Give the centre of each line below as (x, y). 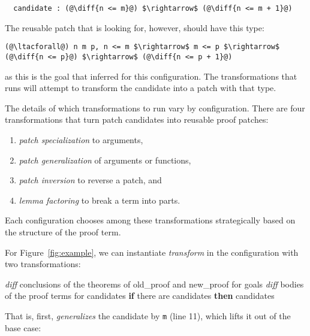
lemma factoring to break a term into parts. (100, 200)
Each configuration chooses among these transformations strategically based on (150, 220)
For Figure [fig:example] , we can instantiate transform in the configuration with (152, 252)
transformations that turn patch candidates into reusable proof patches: (137, 119)
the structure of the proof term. (63, 231)
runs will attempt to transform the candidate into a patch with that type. (141, 88)
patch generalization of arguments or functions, (105, 160)
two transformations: (43, 264)
